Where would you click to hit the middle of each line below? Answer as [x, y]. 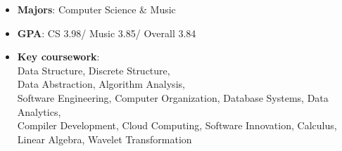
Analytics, [39, 111]
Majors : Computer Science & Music [96, 9]
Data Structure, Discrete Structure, [94, 70]
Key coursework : [58, 57]
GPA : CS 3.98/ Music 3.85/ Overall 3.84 [107, 33]
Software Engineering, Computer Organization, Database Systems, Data [173, 97]
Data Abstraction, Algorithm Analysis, [101, 84]
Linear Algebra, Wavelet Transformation [104, 139]
